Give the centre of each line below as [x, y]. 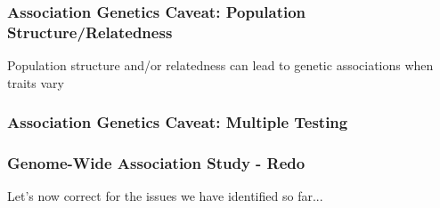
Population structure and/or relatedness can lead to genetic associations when [220, 65]
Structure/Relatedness [90, 32]
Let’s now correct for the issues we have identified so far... [165, 196]
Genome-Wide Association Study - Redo [156, 163]
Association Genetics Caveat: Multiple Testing [178, 122]
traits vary [36, 82]
